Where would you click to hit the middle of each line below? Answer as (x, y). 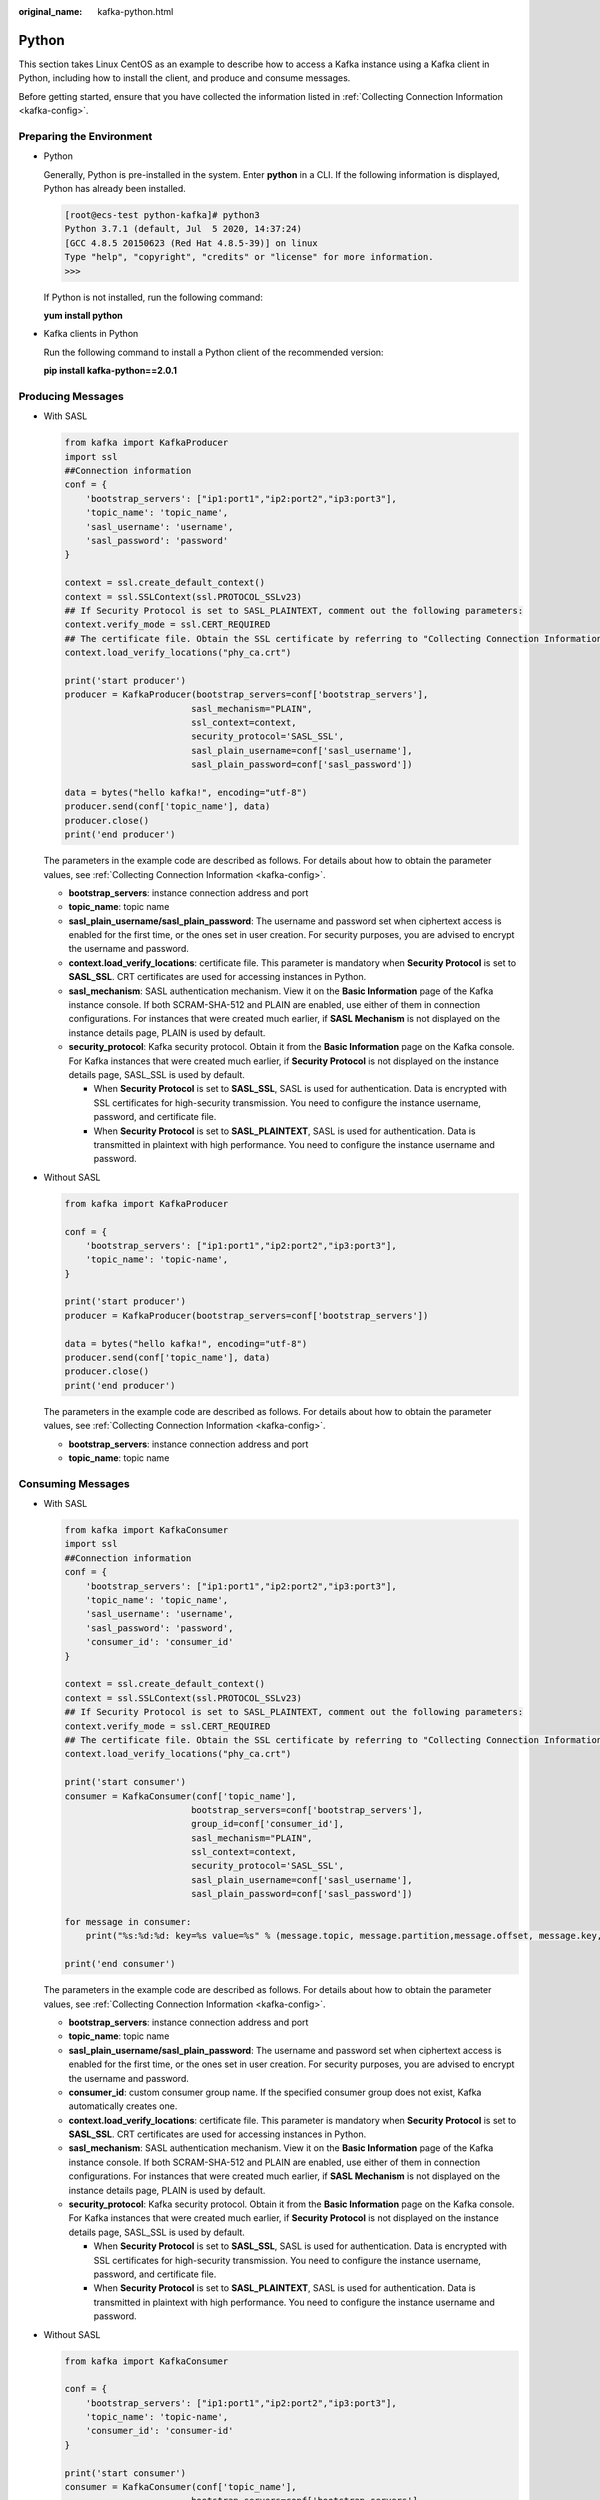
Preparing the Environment (85, 136)
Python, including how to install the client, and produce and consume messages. (184, 78)
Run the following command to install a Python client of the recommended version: (213, 352)
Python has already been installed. (115, 188)
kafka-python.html (135, 11)
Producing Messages (71, 396)
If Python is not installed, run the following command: (153, 297)
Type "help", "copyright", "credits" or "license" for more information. (249, 257)
